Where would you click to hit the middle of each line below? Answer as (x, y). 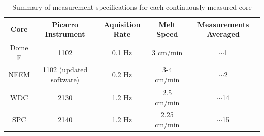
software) (65, 80)
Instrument (65, 34)
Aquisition (122, 24)
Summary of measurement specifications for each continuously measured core (132, 7)
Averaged (223, 34)
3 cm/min (167, 52)
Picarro (65, 24)
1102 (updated (65, 70)
